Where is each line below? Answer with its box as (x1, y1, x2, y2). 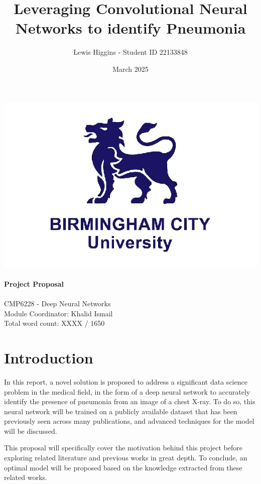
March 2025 (112, 63, 149, 74)
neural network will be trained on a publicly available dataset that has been (4, 406, 237, 416)
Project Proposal (4, 278, 64, 289)
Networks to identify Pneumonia (15, 18, 246, 38)
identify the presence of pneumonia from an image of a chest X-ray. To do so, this (4, 396, 255, 407)
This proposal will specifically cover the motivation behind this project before (4, 442, 242, 453)
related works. (4, 472, 47, 482)
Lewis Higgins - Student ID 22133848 (73, 47, 188, 57)
